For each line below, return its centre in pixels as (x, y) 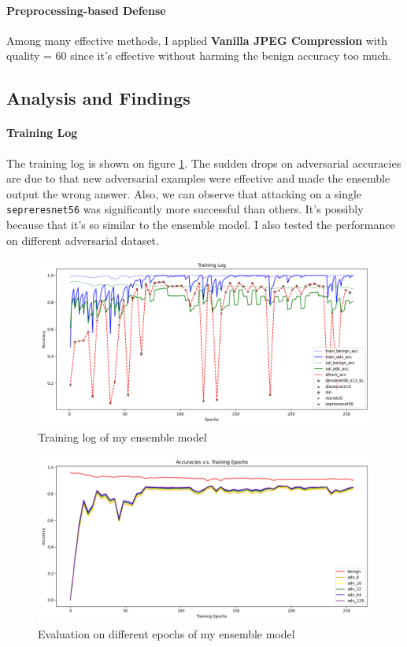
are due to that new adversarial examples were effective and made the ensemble (198, 178)
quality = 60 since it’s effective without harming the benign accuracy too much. (199, 55)
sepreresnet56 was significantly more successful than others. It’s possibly (185, 209)
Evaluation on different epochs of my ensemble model (166, 633)
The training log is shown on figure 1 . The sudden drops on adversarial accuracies (204, 163)
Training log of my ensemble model (122, 436)
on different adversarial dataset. (83, 240)
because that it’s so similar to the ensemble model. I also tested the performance (201, 224)
